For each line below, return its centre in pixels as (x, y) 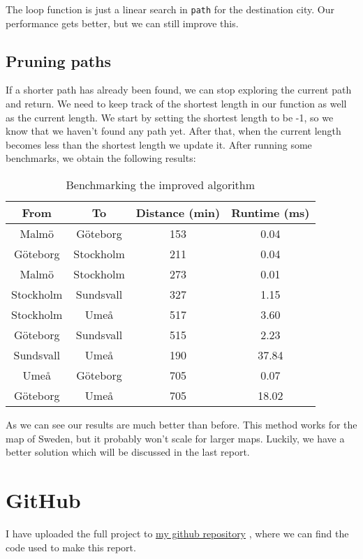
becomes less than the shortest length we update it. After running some (159, 144)
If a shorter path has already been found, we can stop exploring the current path (179, 90)
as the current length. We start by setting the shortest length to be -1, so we (170, 117)
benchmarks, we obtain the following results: (101, 158)
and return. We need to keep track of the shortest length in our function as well (176, 104)
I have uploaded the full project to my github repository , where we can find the (177, 533)
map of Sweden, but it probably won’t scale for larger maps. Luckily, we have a (175, 438)
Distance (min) (178, 213)
